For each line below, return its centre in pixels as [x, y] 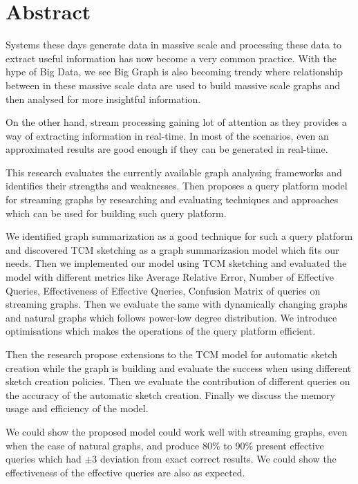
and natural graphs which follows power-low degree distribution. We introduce [171, 317]
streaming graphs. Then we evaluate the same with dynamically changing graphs [177, 304]
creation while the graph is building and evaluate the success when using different [179, 367]
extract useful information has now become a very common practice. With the [171, 58]
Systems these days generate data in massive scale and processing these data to [174, 45]
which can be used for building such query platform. [116, 213]
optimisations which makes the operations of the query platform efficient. [161, 331]
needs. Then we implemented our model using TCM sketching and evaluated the [176, 263]
